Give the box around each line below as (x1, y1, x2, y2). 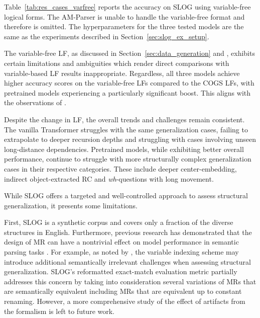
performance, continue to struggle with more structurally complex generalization (4, 153, 251, 164)
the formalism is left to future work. (4, 305, 114, 316)
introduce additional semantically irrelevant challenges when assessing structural (4, 256, 251, 267)
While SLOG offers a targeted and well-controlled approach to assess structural (4, 190, 248, 201)
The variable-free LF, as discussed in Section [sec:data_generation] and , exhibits (4, 48, 255, 58)
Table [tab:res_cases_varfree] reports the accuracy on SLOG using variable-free (4, 2, 251, 12)
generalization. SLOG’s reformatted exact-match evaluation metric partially (4, 266, 237, 277)
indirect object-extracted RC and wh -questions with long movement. (4, 173, 214, 184)
